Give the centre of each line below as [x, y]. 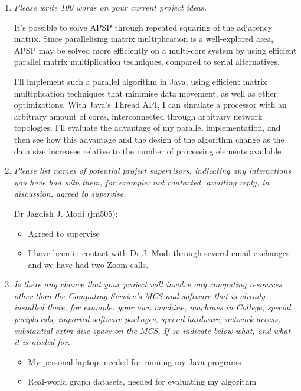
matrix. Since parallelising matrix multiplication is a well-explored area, [144, 39]
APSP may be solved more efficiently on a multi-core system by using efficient [155, 50]
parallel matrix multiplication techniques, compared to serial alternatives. [147, 62]
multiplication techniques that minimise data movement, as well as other [145, 93]
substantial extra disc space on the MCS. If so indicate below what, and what [152, 330]
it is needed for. [42, 342]
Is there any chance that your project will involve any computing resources [148, 284]
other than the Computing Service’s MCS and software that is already [139, 295]
